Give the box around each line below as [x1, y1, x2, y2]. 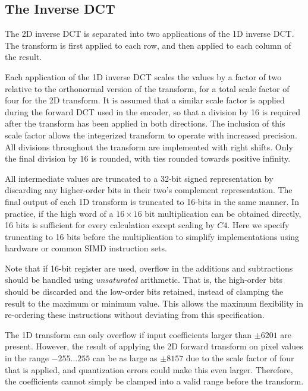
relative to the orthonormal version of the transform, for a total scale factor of [5, 82, 290, 94]
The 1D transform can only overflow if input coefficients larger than [5, 328, 252, 340]
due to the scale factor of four [186, 352, 294, 364]
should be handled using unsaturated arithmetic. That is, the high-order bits [5, 273, 283, 286]
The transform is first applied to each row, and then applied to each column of [5, 39, 291, 51]
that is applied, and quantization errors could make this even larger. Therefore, [5, 363, 293, 376]
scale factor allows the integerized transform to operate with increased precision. [5, 128, 297, 141]
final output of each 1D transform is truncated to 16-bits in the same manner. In [5, 195, 299, 207]
